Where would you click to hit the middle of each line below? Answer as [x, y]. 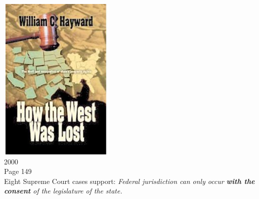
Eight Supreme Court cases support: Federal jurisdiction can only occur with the [129, 181]
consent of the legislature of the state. [63, 191]
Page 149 [18, 171]
